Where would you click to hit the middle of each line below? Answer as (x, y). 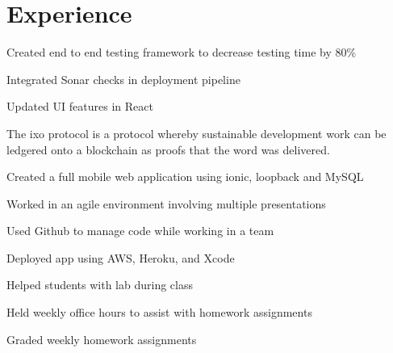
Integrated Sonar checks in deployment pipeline (123, 79)
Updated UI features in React (80, 106)
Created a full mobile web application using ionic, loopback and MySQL (185, 176)
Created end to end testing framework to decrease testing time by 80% (182, 52)
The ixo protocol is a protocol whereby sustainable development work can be (196, 133)
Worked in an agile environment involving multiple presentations (166, 203)
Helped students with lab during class (100, 285)
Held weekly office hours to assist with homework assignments (159, 312)
